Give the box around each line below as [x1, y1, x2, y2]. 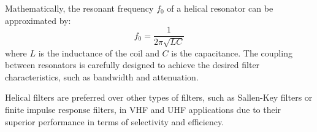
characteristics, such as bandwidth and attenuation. [5, 70, 199, 83]
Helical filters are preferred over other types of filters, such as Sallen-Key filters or [5, 91, 313, 104]
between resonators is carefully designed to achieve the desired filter [5, 58, 260, 71]
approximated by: [5, 14, 71, 26]
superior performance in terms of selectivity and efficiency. [5, 115, 224, 128]
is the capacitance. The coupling [171, 46, 292, 59]
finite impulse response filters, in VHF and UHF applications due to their [5, 103, 281, 116]
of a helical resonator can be [167, 2, 273, 14]
